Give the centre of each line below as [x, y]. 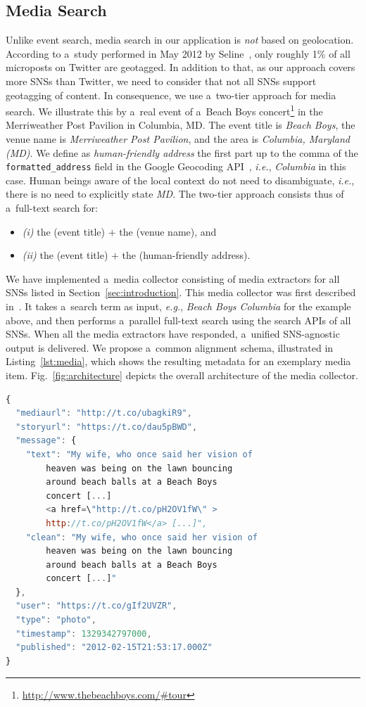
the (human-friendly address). [186, 255]
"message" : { [46, 441]
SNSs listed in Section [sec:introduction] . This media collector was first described [181, 292]
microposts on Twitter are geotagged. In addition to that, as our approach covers [181, 67]
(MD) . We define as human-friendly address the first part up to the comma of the [182, 152]
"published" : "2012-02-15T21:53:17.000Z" [114, 648]
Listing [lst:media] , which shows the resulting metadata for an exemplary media [178, 361]
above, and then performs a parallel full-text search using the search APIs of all [178, 320]
